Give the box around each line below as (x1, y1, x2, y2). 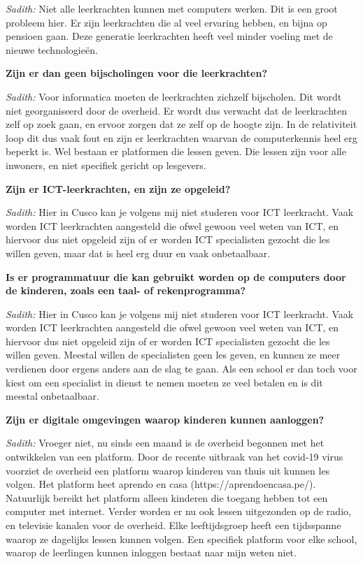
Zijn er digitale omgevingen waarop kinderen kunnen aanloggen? (6, 412, 325, 426)
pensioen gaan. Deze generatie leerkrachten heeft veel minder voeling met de (6, 29, 333, 43)
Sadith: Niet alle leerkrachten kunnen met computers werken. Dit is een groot (6, 1, 338, 15)
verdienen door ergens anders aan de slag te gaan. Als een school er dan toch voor (6, 361, 357, 376)
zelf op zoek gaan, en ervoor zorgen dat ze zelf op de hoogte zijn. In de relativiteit (6, 117, 357, 131)
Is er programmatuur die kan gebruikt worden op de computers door (6, 269, 346, 284)
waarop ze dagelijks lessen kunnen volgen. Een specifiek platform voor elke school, (6, 531, 357, 546)
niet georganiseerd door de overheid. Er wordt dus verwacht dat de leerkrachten (6, 103, 347, 117)
